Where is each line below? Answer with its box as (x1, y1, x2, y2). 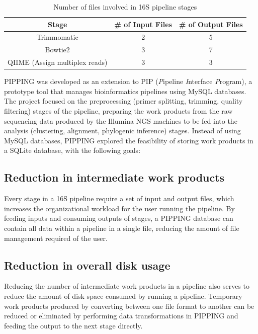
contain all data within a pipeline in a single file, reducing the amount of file (4, 222, 239, 233)
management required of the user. (4, 232, 108, 243)
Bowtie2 (45, 44, 70, 55)
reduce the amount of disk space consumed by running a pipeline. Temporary (4, 290, 242, 301)
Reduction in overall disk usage (4, 257, 170, 273)
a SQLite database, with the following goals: (4, 145, 141, 155)
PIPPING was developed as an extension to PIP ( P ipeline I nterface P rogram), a (4, 76, 252, 87)
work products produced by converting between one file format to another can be (4, 300, 254, 311)
